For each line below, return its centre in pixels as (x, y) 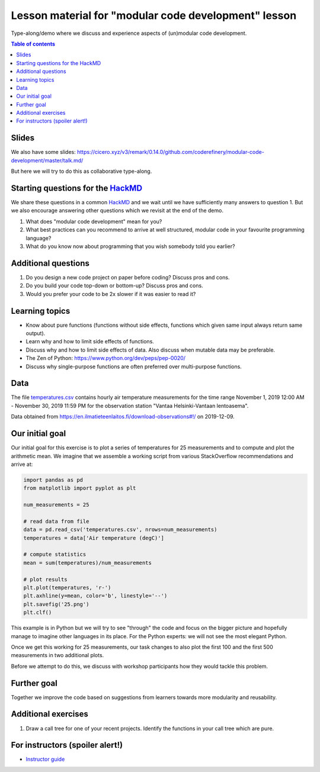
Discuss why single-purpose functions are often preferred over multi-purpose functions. (134, 366)
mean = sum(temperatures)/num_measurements (88, 563)
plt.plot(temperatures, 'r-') (67, 587)
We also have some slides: (44, 152)
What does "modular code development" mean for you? (94, 221)
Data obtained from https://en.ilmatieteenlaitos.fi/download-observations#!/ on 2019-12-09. (123, 417)
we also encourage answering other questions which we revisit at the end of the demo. (117, 211)
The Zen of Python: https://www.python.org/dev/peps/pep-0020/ (106, 358)
